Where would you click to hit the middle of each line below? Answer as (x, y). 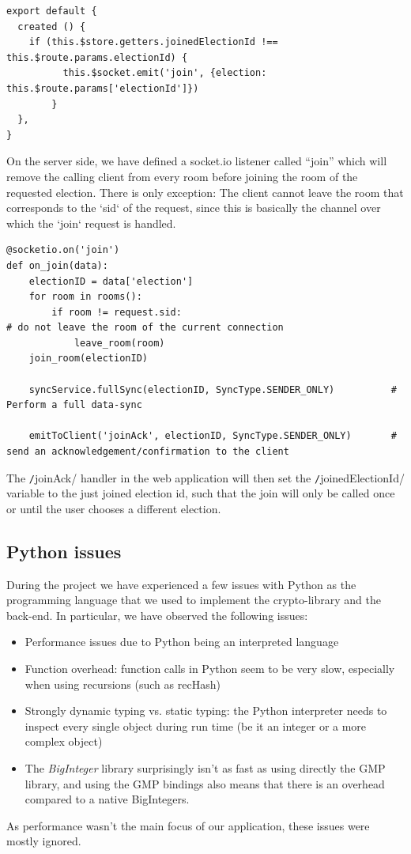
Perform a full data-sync (74, 405)
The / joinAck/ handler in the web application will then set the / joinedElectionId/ (205, 477)
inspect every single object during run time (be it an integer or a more (196, 726)
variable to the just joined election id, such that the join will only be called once (201, 493)
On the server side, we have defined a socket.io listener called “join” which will (197, 161)
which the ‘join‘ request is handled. (91, 223)
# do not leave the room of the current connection (145, 328)
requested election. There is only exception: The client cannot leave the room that (205, 192)
